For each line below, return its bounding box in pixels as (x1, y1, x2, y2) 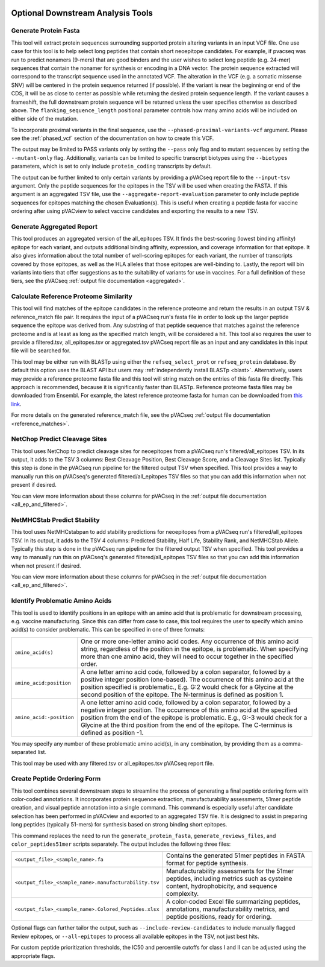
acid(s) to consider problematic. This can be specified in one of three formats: (11, 626, 205, 633)
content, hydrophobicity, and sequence (166, 882, 277, 890)
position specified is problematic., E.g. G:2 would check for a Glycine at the (80, 682, 294, 691)
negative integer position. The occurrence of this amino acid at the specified (80, 706, 298, 714)
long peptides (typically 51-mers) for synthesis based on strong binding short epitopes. (11, 821, 227, 828)
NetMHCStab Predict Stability (11, 516, 101, 524)
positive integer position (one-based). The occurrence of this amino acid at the (80, 675, 305, 683)
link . (11, 400, 22, 407)
